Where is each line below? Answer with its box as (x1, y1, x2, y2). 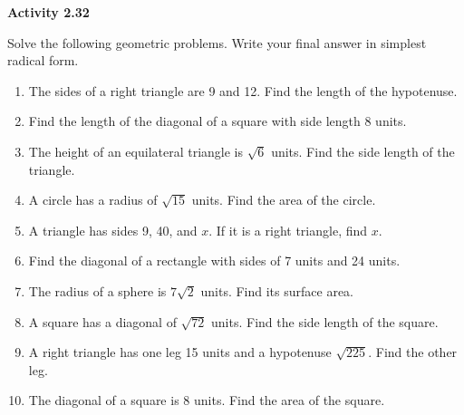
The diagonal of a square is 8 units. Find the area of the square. (28, 391, 385, 410)
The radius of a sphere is (28, 281, 167, 300)
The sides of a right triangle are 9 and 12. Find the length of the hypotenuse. (28, 81, 458, 100)
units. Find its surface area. (200, 281, 354, 300)
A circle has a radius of (28, 190, 158, 209)
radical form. (7, 51, 79, 70)
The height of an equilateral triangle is (28, 141, 244, 160)
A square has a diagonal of (28, 312, 177, 331)
